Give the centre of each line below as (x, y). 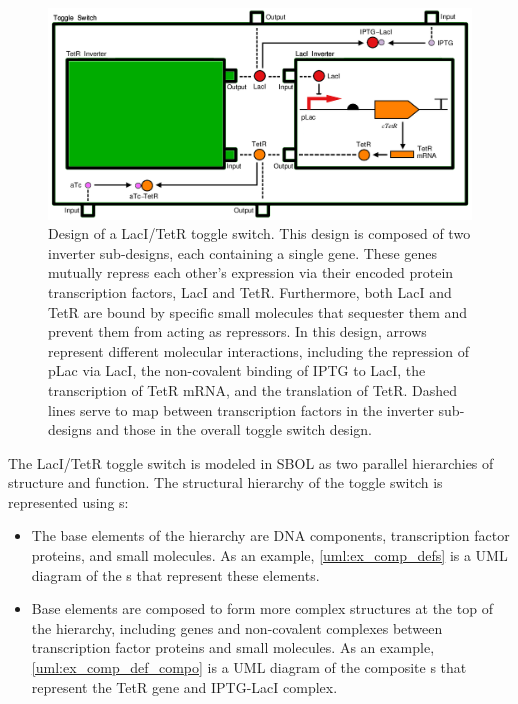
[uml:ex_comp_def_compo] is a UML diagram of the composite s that (249, 667)
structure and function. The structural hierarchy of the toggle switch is (225, 482)
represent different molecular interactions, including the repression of (258, 350)
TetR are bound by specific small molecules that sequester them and (258, 311)
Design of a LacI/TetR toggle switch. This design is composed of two (259, 233)
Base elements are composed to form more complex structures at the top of (262, 608)
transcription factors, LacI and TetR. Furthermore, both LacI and (250, 291)
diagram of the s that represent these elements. (175, 574)
